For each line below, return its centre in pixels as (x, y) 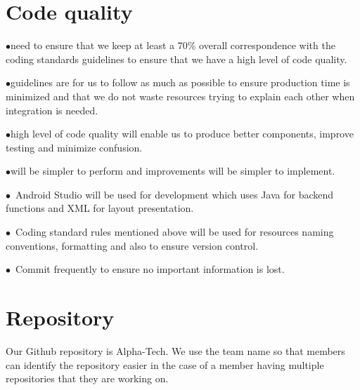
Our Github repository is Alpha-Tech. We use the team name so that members (175, 350)
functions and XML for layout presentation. (100, 208)
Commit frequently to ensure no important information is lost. (150, 269)
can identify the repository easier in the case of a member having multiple (165, 364)
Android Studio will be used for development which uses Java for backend (174, 194)
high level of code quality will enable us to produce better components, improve (182, 134)
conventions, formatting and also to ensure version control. (132, 245)
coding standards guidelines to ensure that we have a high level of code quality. (176, 59)
